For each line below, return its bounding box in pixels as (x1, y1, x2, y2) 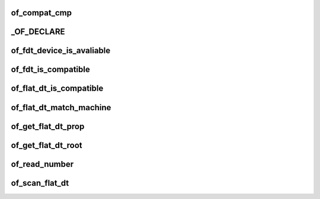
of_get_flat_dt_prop (11, 121, 85, 131)
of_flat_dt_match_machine (11, 102, 111, 113)
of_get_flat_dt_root (11, 140, 82, 150)
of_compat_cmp (11, 8, 72, 18)
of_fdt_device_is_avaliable (11, 46, 111, 56)
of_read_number (11, 159, 74, 169)
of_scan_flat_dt (11, 178, 69, 188)
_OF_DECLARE (11, 27, 65, 37)
